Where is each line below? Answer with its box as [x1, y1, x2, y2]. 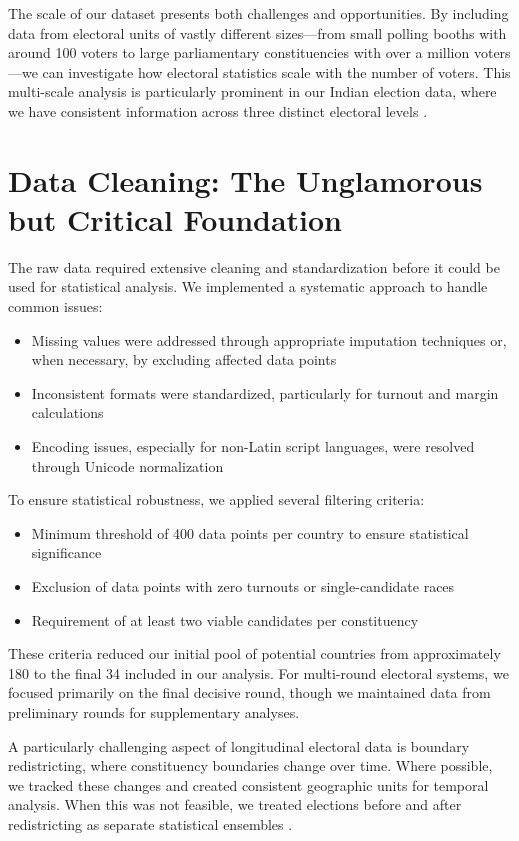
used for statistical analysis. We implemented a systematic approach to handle [8, 276, 488, 297]
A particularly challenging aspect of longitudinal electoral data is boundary [8, 735, 470, 756]
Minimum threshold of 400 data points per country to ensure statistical [31, 522, 469, 543]
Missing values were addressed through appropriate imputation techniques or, [31, 329, 507, 350]
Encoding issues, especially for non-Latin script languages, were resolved [31, 436, 475, 457]
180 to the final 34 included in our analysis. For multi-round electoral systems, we [8, 662, 509, 683]
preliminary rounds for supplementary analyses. [8, 701, 300, 722]
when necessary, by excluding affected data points [31, 349, 337, 370]
